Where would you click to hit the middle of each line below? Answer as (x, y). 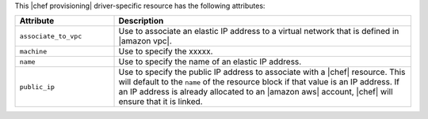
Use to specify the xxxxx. (166, 51)
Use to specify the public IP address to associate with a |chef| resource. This (262, 73)
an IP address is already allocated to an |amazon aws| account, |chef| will (256, 92)
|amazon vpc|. (145, 41)
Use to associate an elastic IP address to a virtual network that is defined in (259, 32)
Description (141, 21)
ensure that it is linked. (160, 102)
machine (33, 51)
